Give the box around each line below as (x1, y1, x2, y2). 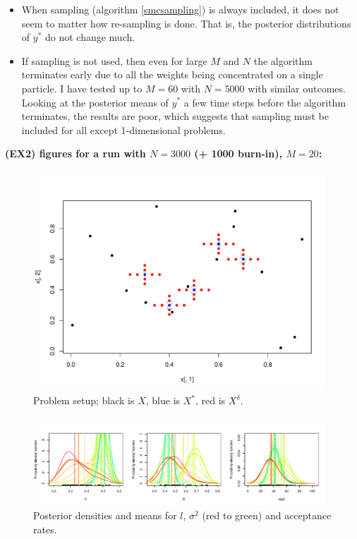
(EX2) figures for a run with (5, 146, 146, 161)
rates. (33, 521, 57, 536)
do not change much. (44, 30, 135, 44)
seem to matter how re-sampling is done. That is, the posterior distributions (21, 16, 351, 30)
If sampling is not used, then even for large (21, 53, 207, 68)
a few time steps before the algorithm (183, 95, 346, 109)
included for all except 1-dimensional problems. (21, 122, 226, 137)
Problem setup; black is (33, 393, 135, 408)
